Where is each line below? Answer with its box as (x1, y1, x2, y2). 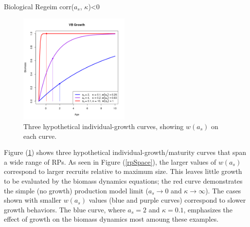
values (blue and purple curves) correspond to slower (89, 195, 246, 205)
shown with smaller (4, 195, 62, 205)
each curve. (23, 131, 57, 141)
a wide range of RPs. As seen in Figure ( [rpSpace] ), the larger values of (4, 156, 216, 167)
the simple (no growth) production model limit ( (4, 185, 148, 195)
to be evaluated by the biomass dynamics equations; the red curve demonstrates (4, 175, 243, 186)
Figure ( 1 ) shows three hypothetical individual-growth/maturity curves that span (4, 147, 247, 157)
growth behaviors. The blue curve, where (4, 204, 125, 214)
